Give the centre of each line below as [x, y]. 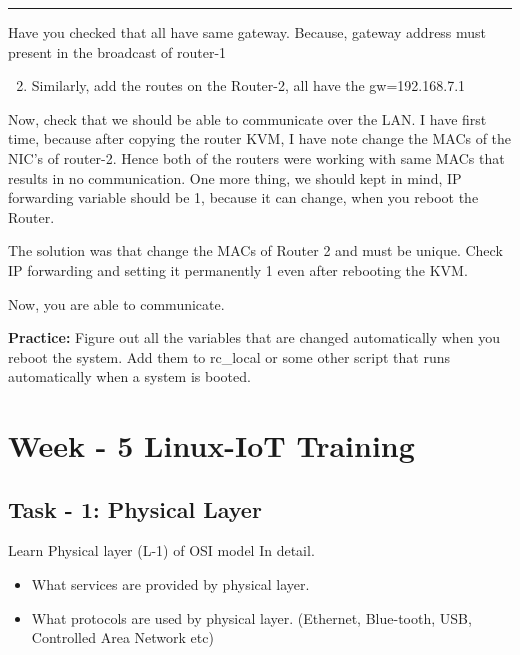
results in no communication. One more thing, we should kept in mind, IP [235, 177]
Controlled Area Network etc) [122, 637]
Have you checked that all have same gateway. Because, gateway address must [247, 32]
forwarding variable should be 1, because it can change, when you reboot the [243, 197]
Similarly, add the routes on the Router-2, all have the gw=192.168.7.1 [248, 85]
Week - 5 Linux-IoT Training [211, 445]
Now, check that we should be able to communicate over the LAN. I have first [247, 118]
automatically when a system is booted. [129, 376]
